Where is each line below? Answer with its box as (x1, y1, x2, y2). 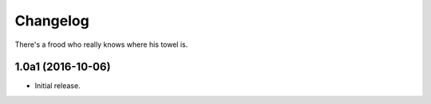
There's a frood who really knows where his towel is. (14, 40, 188, 49)
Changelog (14, 12, 89, 29)
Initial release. (34, 81, 81, 91)
